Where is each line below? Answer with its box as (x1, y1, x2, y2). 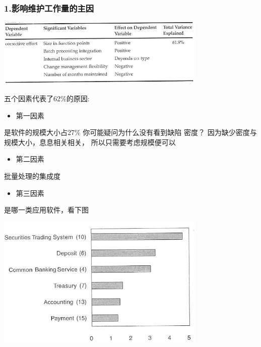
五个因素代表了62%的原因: (4, 93, 90, 103)
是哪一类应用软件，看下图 (4, 204, 89, 215)
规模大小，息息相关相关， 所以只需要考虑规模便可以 (4, 136, 176, 147)
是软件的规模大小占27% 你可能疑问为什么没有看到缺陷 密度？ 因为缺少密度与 (4, 127, 257, 137)
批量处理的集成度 (4, 170, 60, 181)
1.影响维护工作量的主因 (4, 2, 94, 14)
